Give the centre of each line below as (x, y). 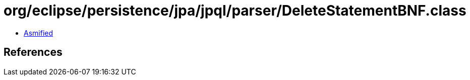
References (33, 52)
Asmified (39, 33)
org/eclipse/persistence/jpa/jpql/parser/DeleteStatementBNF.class (235, 11)
